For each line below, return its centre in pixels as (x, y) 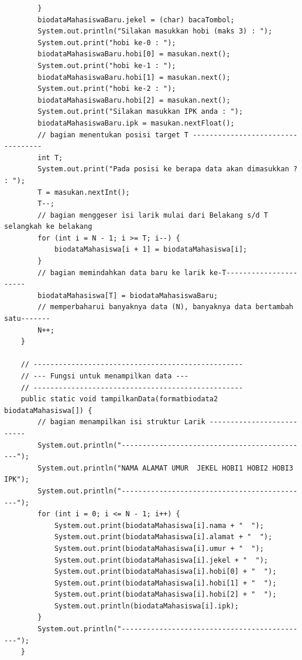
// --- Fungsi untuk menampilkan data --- (104, 376)
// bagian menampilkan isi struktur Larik (121, 422)
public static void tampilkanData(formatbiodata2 (119, 399)
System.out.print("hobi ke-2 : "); (107, 89)
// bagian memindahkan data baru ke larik (121, 273)
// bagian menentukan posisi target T (113, 135)
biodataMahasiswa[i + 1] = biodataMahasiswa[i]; (151, 250)
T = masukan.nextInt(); (84, 192)
